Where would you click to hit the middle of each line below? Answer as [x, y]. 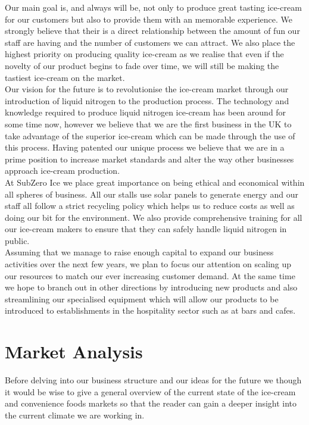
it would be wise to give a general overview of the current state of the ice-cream [150, 391]
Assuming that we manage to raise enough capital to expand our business [139, 252]
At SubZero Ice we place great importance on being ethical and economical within [155, 182]
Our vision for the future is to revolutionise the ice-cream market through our [147, 89]
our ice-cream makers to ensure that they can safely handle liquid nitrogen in [146, 229]
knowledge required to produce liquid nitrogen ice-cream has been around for [146, 112]
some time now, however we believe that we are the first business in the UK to [148, 124]
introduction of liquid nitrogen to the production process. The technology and [147, 100]
